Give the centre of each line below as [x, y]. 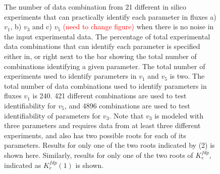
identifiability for [30, 105]
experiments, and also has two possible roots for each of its [95, 135]
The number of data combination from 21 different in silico [95, 7]
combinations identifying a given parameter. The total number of [105, 66]
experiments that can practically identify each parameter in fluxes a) [110, 16]
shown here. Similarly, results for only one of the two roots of [99, 155]
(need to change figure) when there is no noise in [138, 26]
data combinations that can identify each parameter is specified [102, 46]
